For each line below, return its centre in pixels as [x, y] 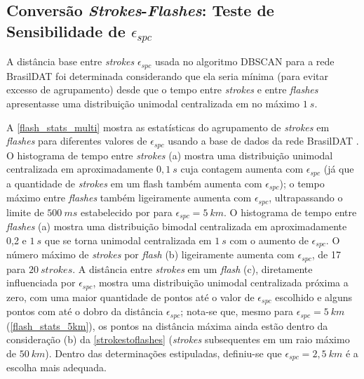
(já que [339, 169]
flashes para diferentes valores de [77, 141]
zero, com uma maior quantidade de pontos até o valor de [130, 297]
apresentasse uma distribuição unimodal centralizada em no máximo [153, 104]
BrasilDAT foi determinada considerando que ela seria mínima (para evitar [167, 75]
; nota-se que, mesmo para [237, 311]
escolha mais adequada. [56, 367]
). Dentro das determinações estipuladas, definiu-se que [163, 353]
